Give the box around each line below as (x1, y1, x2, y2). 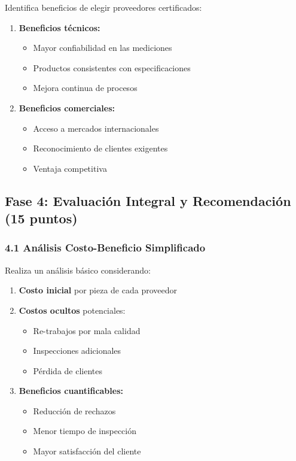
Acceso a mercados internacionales (33, 122, 159, 134)
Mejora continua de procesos (33, 81, 138, 94)
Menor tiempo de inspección (33, 424, 136, 437)
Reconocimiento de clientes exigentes (33, 142, 168, 154)
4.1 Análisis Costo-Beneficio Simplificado (5, 240, 206, 255)
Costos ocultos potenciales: (19, 304, 126, 316)
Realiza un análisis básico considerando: (5, 263, 151, 276)
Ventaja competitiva (33, 162, 107, 174)
